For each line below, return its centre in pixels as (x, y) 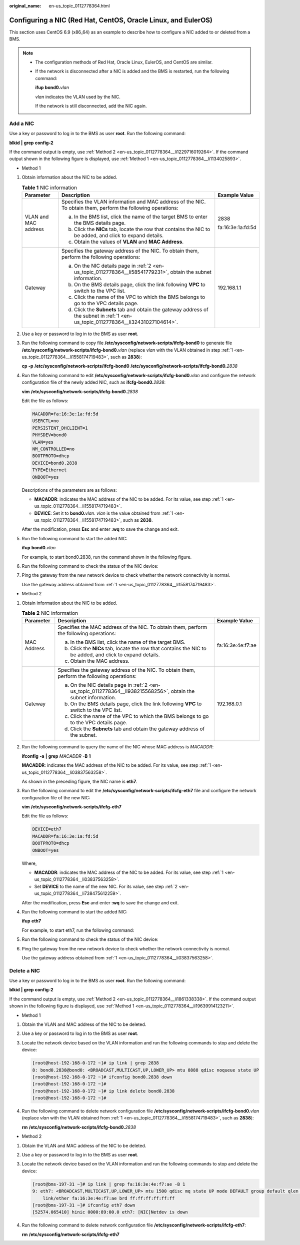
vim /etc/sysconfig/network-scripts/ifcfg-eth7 (72, 807)
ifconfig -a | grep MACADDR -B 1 (56, 756)
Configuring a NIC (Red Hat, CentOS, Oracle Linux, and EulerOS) (111, 20)
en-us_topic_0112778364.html (79, 6)
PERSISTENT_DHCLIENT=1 (60, 428)
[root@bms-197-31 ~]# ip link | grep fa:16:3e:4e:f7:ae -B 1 (109, 1184)
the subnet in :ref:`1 (96, 316)
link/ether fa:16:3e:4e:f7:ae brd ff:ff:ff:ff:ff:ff (109, 1198)
